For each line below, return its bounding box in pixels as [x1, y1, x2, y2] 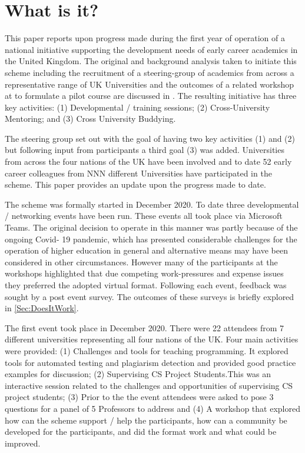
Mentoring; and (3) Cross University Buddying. [5, 112, 176, 125]
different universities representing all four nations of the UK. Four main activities [5, 333, 299, 345]
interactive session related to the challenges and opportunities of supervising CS [5, 379, 293, 391]
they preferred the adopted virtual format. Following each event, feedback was [5, 279, 287, 291]
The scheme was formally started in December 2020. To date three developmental [5, 198, 299, 210]
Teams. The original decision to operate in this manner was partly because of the [5, 221, 298, 234]
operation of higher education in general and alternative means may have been [5, 244, 288, 257]
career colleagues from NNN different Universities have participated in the [5, 166, 272, 179]
